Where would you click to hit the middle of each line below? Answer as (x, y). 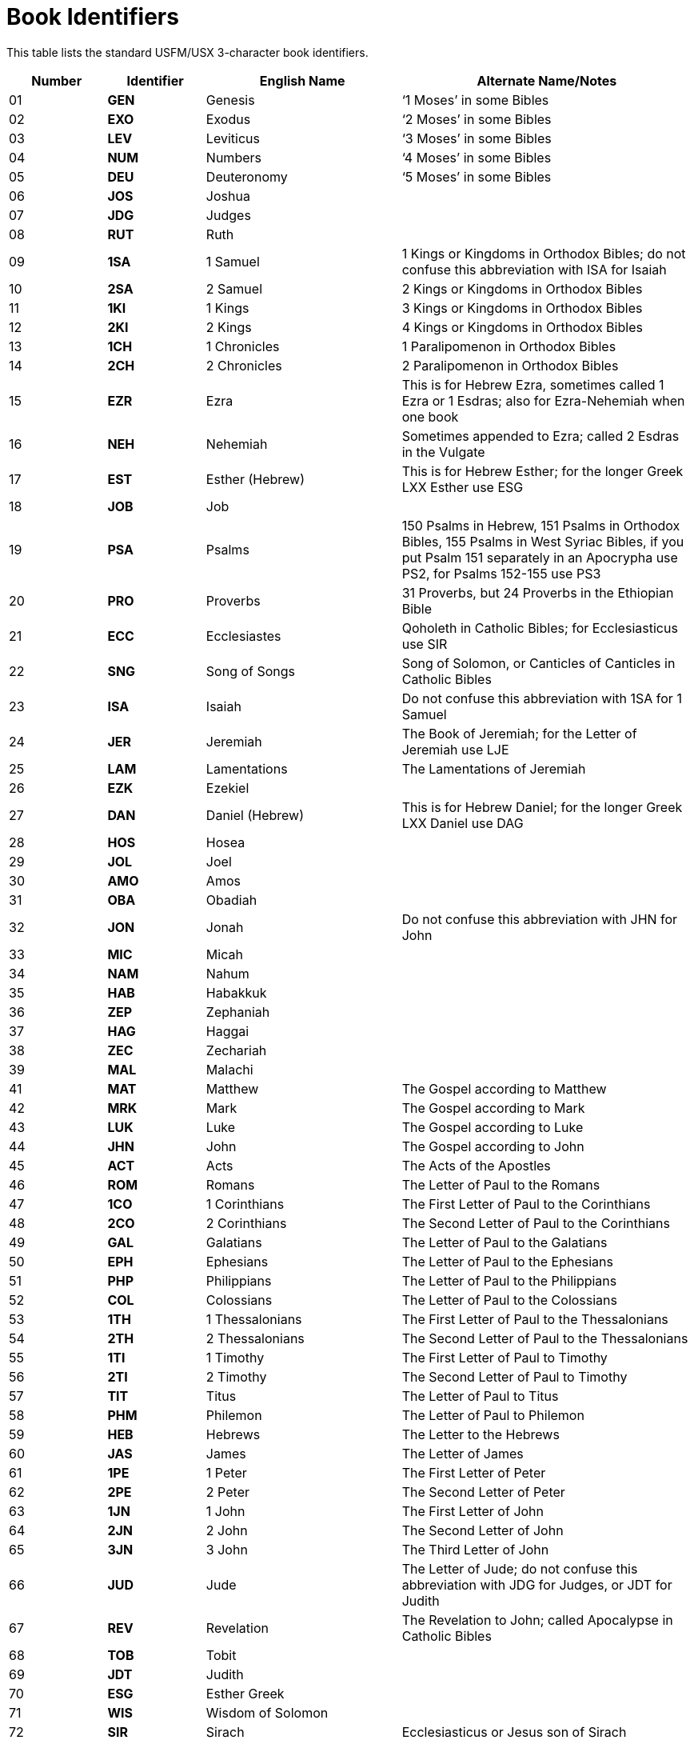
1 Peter (226, 1472)
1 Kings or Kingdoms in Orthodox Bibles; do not (544, 253)
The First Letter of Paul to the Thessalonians (535, 1319)
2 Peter (227, 1492)
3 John (227, 1549)
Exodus (228, 119)
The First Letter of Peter (474, 1472)
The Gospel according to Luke (493, 1127)
